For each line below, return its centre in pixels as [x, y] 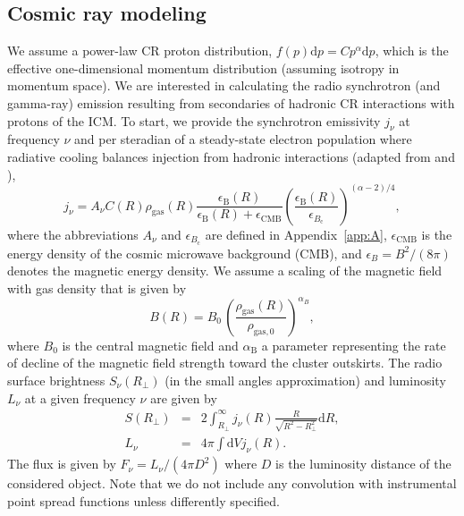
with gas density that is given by [97, 288]
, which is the [412, 51]
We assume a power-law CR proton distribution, [140, 51]
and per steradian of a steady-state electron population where [243, 139]
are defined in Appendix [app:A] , [296, 234]
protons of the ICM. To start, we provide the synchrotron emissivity [194, 120]
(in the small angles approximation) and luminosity [305, 380]
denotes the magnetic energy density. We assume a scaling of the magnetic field [225, 271]
